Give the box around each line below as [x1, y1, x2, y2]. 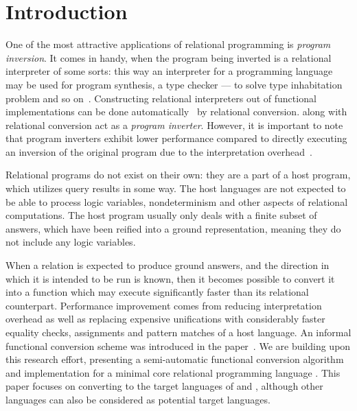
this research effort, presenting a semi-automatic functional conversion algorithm [5, 352, 344, 366]
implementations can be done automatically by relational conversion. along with [5, 104, 347, 119]
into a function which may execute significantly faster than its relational [5, 285, 309, 299]
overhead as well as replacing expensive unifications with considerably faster [5, 312, 325, 326]
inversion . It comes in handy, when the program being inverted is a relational [5, 50, 332, 64]
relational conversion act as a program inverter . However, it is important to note [5, 117, 343, 132]
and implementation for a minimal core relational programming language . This [5, 365, 341, 379]
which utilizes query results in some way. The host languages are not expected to [5, 181, 346, 196]
